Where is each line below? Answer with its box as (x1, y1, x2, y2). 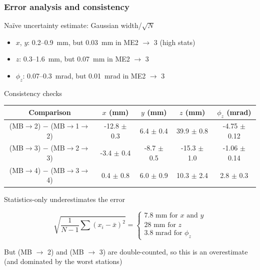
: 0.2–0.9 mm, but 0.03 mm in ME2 (27, 36, 138, 47)
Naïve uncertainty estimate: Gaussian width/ (4, 20, 142, 30)
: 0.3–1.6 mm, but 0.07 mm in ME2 (19, 53, 130, 64)
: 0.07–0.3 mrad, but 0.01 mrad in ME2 (22, 70, 146, 80)
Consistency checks (4, 87, 62, 98)
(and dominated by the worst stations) (4, 256, 122, 266)
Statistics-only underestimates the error (4, 193, 125, 204)
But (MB (4, 246, 32, 256)
